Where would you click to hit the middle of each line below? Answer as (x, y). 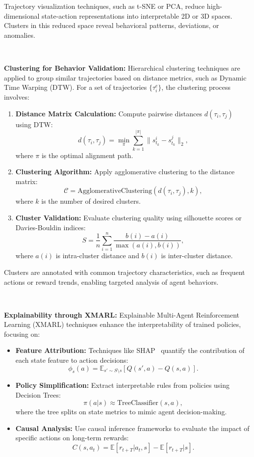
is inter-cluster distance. (197, 255)
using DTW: (34, 124)
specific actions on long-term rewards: (72, 438)
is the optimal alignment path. (87, 155)
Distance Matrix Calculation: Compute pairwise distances (109, 113)
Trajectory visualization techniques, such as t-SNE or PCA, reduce (104, 6)
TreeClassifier (138, 403)
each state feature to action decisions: (72, 360)
